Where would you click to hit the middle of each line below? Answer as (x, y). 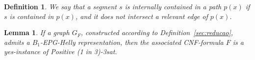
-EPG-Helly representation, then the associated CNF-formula (132, 42)
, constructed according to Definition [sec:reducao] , (157, 32)
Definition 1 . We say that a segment (60, 6)
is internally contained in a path (173, 6)
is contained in (32, 16)
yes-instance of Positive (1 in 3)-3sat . (61, 51)
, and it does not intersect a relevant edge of (141, 16)
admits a (17, 42)
